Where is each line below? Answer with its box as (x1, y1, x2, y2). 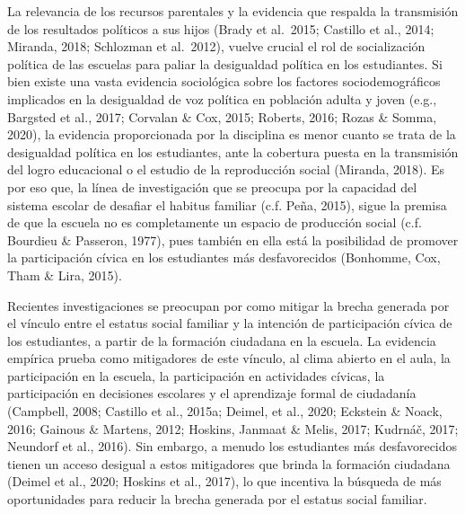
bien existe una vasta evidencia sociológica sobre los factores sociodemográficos (7, 72, 441, 91)
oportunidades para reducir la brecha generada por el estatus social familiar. (7, 490, 427, 509)
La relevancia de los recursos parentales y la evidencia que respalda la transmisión (7, 2, 459, 20)
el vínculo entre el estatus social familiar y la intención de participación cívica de (7, 314, 452, 332)
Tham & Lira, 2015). (7, 265, 122, 284)
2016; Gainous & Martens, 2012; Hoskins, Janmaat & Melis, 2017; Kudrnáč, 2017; (7, 419, 459, 438)
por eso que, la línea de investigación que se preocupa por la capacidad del (7, 177, 417, 196)
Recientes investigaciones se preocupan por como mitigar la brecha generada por (7, 296, 450, 315)
